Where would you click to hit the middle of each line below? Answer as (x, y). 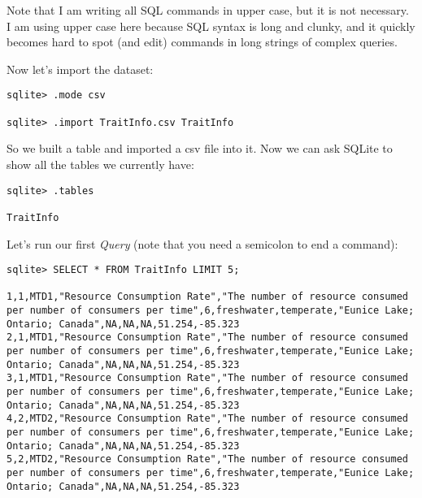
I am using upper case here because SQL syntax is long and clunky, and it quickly (211, 26)
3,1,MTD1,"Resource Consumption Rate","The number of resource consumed (207, 378)
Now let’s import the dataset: (80, 69)
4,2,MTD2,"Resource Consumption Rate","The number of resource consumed (207, 419)
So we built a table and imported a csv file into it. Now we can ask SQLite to (200, 148)
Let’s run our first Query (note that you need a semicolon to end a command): (202, 243)
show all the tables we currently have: (100, 164)
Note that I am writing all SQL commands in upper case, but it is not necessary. (208, 10)
